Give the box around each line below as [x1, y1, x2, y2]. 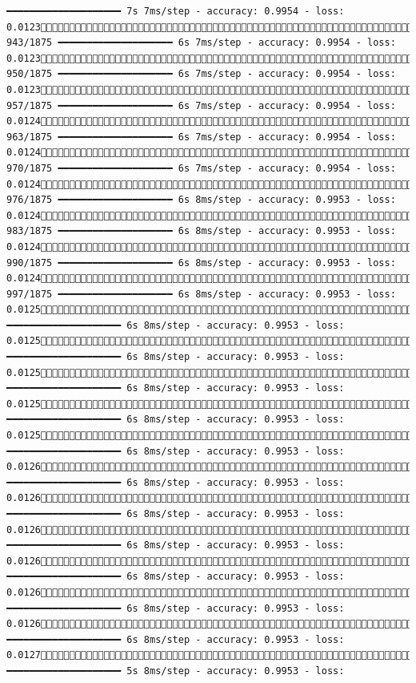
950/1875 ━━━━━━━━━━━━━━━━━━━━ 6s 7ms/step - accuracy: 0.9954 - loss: [6, 68, 396, 80]
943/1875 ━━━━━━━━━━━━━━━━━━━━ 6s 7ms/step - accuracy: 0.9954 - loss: [6, 37, 396, 49]
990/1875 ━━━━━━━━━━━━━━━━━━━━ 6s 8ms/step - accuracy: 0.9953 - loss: [6, 257, 396, 269]
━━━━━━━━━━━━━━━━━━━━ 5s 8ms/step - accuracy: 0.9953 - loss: [6, 665, 345, 677]
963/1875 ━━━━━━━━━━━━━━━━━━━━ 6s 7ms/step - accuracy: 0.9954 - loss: [6, 131, 396, 143]
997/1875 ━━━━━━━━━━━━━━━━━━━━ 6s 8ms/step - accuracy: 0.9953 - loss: [6, 288, 396, 300]
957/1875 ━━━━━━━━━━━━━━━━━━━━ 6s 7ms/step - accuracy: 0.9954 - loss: [6, 99, 396, 111]
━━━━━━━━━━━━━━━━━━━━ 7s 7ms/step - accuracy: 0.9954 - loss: [6, 6, 345, 17]
